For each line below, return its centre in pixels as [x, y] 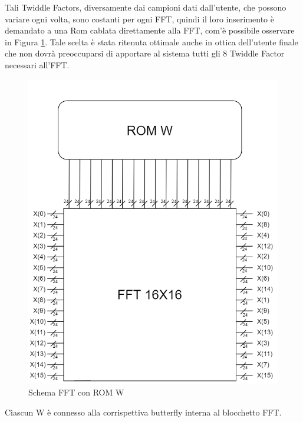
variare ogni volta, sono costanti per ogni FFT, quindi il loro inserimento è [140, 19]
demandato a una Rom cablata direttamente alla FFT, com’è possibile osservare [150, 30]
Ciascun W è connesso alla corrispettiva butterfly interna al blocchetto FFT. [143, 412]
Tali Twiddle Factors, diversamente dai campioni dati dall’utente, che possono [146, 7]
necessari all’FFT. [37, 64]
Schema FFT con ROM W [76, 392]
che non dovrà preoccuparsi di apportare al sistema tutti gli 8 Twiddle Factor [145, 53]
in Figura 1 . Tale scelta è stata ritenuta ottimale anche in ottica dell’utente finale [151, 41]
